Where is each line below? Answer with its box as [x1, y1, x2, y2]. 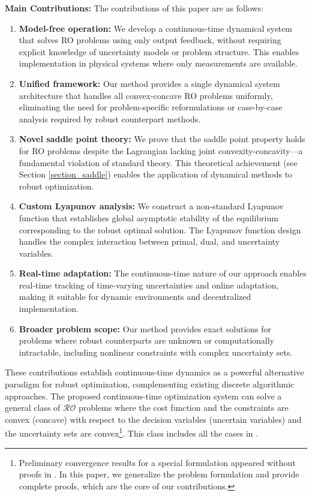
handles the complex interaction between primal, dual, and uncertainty [19, 235, 280, 248]
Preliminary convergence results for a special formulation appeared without [19, 456, 296, 468]
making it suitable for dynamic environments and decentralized [19, 290, 251, 303]
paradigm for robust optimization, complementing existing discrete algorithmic [5, 378, 295, 390]
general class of [5, 401, 61, 414]
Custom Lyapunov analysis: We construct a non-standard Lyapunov [19, 200, 284, 212]
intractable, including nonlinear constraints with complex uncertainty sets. [19, 345, 293, 358]
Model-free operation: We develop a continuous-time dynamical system [19, 22, 292, 34]
